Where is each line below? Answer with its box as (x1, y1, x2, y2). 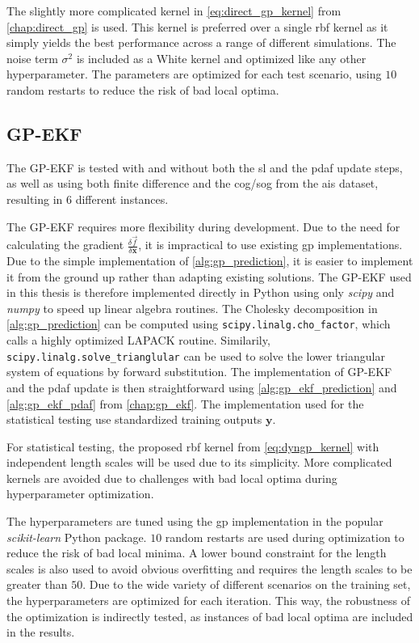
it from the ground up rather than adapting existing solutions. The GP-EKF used (6, 268, 412, 285)
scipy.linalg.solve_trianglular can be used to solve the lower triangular (6, 347, 385, 364)
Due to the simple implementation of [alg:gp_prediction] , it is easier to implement (6, 252, 413, 269)
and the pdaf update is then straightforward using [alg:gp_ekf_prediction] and (6, 379, 397, 396)
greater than (6, 576, 68, 593)
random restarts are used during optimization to (165, 528, 404, 545)
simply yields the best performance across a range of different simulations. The (6, 34, 396, 51)
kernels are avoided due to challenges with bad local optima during (6, 469, 337, 486)
